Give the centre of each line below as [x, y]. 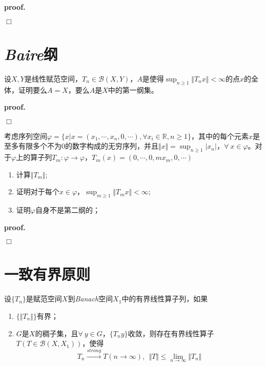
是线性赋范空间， [53, 78]
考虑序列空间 [26, 136]
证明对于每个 [38, 191]
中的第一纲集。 [133, 89]
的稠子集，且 [57, 333]
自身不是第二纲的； [67, 210]
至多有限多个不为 [33, 146]
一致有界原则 [47, 274]
